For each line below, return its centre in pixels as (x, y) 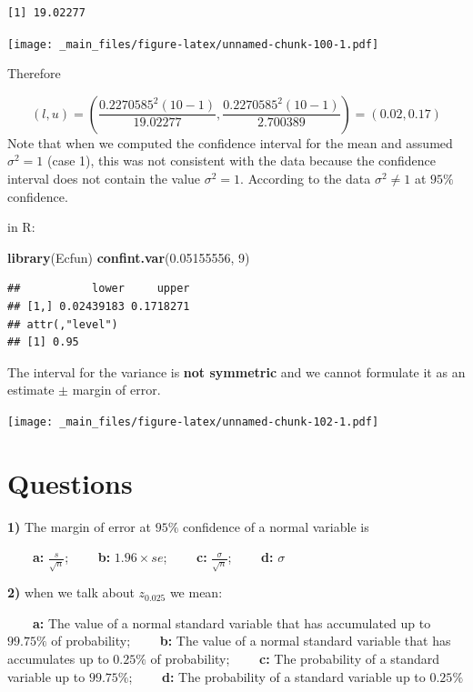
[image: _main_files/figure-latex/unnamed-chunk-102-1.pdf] (193, 421)
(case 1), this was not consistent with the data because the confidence (242, 160)
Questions (70, 482)
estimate (31, 390)
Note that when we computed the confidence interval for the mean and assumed (230, 142)
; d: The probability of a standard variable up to (277, 676)
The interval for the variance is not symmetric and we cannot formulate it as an (236, 371)
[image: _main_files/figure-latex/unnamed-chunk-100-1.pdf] (193, 44)
